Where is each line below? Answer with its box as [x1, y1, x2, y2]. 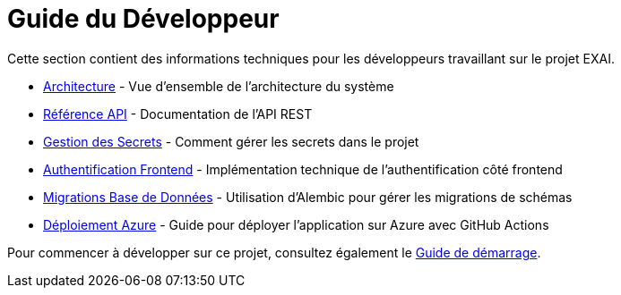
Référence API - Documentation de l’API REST [43, 105, 313, 122]
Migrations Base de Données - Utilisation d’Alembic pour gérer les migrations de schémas [43, 189, 573, 205]
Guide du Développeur [7, 4, 280, 34]
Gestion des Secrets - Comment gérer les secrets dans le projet [43, 133, 419, 149]
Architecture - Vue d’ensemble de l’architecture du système [43, 78, 394, 94]
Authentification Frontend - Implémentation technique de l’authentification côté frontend [43, 161, 563, 177]
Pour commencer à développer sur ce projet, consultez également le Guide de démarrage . [7, 244, 541, 260]
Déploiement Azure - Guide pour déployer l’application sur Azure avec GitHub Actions [43, 216, 549, 232]
